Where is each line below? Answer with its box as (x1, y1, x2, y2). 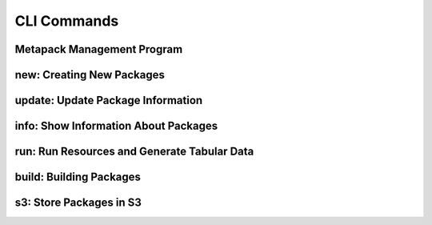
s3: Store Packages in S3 (14, 196, 142, 210)
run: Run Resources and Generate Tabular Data (14, 145, 254, 159)
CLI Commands (14, 12, 119, 30)
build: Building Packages (14, 171, 142, 184)
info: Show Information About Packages (14, 119, 218, 133)
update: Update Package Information (14, 94, 203, 107)
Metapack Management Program (14, 42, 183, 56)
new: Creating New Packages (14, 68, 166, 82)
